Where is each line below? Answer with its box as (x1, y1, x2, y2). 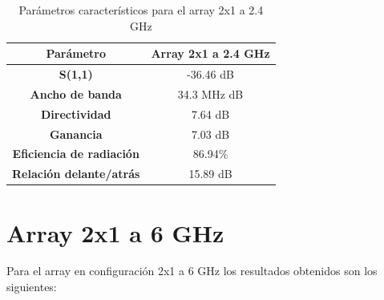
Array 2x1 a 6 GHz (6, 216, 224, 249)
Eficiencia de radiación (12, 145, 139, 162)
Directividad (41, 105, 111, 122)
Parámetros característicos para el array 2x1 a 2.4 (18, 2, 264, 18)
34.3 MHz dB (177, 85, 244, 102)
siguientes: (6, 278, 57, 295)
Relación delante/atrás (12, 165, 140, 182)
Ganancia (49, 125, 103, 142)
